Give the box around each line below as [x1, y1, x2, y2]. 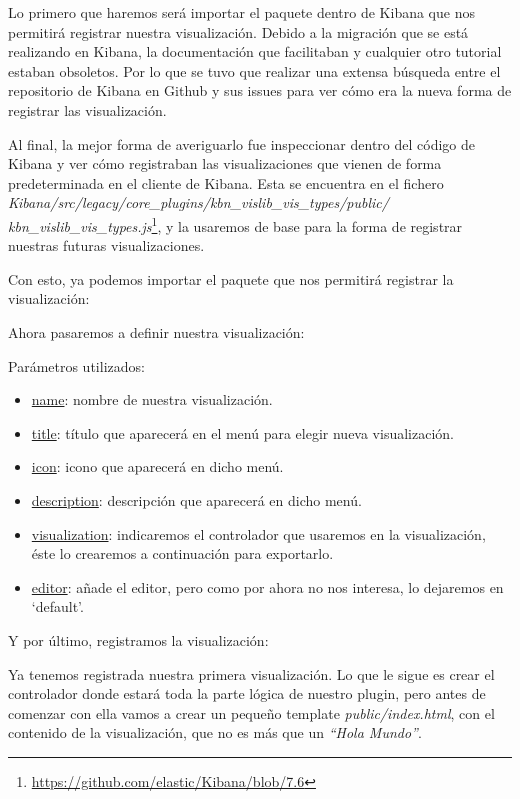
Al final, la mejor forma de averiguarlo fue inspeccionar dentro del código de [8, 133, 475, 154]
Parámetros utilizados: [8, 355, 145, 376]
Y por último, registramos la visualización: [8, 629, 269, 650]
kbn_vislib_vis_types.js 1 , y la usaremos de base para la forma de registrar [8, 212, 463, 236]
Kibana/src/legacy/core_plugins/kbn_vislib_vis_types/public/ [8, 192, 389, 213]
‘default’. [31, 596, 84, 617]
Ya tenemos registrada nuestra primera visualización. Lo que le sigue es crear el [8, 663, 495, 684]
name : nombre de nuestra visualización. [31, 389, 273, 410]
